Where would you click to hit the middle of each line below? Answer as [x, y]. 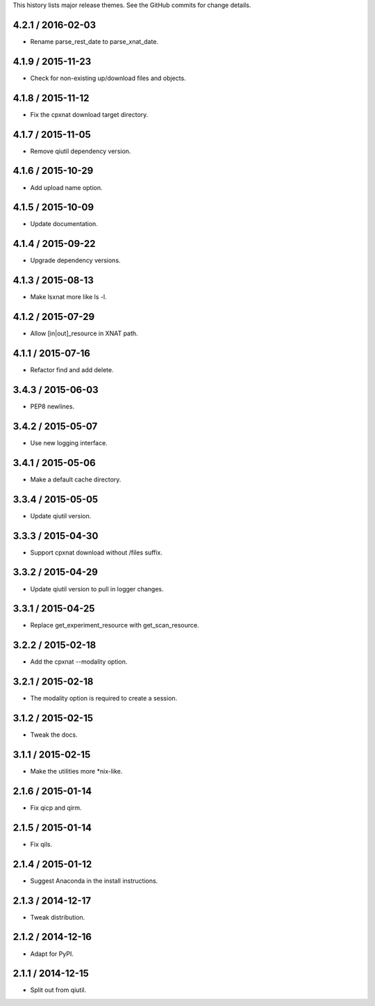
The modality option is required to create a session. [104, 698]
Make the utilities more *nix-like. [76, 772]
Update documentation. [64, 224]
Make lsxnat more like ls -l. [68, 297]
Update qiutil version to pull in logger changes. [97, 589]
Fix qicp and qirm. [56, 808]
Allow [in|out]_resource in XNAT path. [84, 333]
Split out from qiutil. [58, 990]
